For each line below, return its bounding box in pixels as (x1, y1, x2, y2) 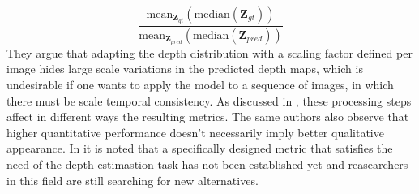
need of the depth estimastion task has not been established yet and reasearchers (6, 155, 408, 172)
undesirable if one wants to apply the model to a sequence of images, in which (6, 76, 394, 93)
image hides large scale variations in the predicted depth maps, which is (6, 60, 363, 77)
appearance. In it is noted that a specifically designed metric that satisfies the (6, 140, 393, 157)
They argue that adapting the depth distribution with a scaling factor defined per (6, 44, 413, 61)
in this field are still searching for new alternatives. (6, 171, 259, 188)
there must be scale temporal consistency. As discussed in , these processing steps (6, 92, 412, 109)
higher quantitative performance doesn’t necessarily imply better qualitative (6, 123, 384, 140)
